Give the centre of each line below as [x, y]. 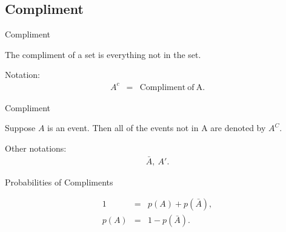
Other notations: [36, 148]
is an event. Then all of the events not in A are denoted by [157, 128]
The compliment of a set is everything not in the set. [103, 54]
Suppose [20, 128]
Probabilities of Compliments [59, 182]
